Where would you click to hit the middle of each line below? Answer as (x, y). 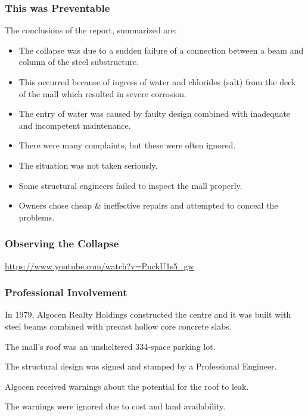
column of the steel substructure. (79, 62)
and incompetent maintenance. (75, 125)
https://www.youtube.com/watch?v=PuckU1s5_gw (99, 266)
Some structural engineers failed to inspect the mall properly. (130, 185)
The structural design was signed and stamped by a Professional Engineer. (141, 366)
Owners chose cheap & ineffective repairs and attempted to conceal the (148, 205)
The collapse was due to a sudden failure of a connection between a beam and (161, 50)
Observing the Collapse (62, 243)
